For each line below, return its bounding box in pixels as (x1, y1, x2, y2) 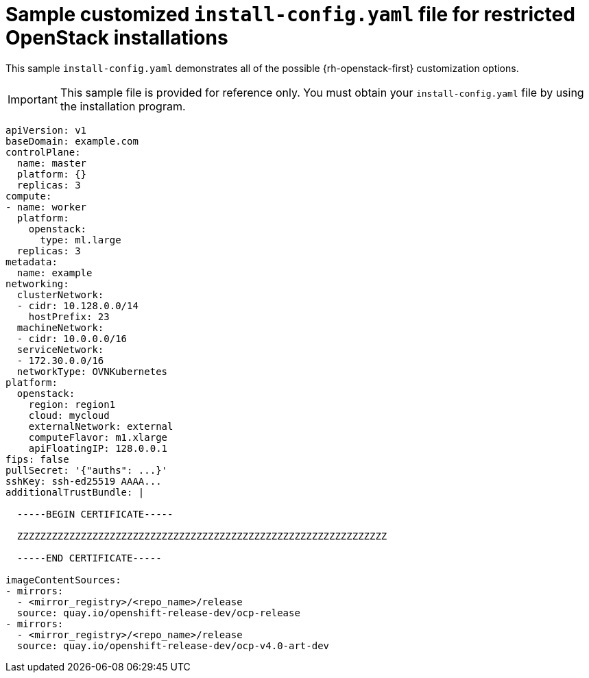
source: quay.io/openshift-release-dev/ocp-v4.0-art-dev (16, 640, 330, 651)
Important (8, 92, 58, 106)
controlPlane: (5, 146, 81, 158)
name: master (16, 157, 87, 169)
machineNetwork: (16, 322, 104, 333)
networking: (5, 278, 69, 289)
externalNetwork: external (28, 420, 173, 432)
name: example (16, 267, 93, 278)
